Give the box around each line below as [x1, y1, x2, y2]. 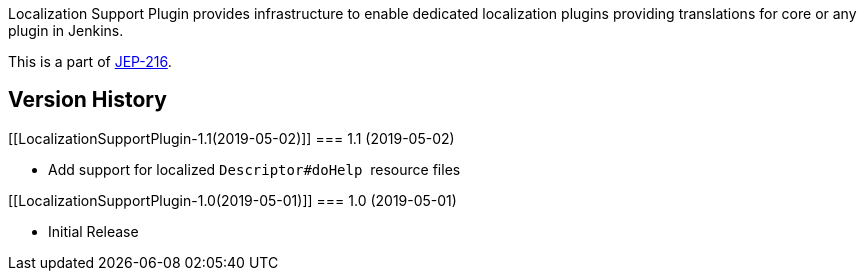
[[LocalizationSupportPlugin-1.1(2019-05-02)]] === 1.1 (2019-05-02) [8, 129, 455, 147]
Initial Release [48, 222, 139, 240]
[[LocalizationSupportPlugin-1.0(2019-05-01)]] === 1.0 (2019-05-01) [8, 191, 457, 209]
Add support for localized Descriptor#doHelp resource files [48, 160, 461, 178]
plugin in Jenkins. [8, 22, 124, 39]
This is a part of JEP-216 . [8, 53, 172, 70]
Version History [8, 87, 167, 113]
